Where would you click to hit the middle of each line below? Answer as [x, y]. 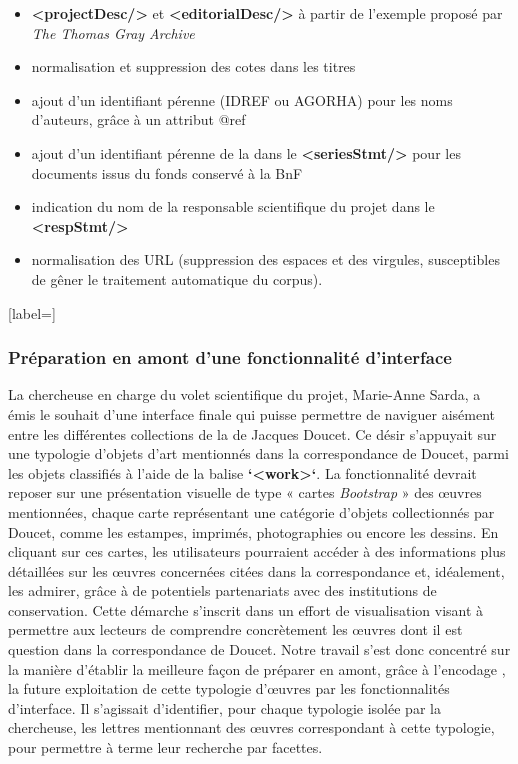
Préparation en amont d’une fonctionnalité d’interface [230, 357]
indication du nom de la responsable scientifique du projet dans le [233, 206]
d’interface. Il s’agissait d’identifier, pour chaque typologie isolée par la [224, 707]
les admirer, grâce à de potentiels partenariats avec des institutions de [222, 590]
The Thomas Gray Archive [113, 32]
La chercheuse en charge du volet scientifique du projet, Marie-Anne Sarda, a [244, 394]
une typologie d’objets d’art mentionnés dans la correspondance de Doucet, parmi [258, 453]
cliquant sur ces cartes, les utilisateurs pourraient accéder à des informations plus [257, 551]
